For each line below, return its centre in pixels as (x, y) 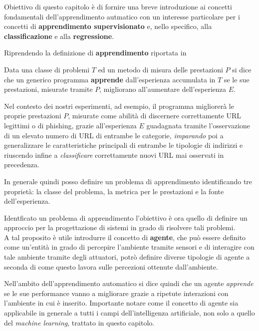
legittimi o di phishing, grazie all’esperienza (70, 125)
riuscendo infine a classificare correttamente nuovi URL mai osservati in (114, 155)
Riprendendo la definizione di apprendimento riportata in (95, 53)
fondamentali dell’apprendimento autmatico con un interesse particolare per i (122, 16)
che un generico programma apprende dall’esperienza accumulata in (110, 79)
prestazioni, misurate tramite (48, 89)
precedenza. (22, 165)
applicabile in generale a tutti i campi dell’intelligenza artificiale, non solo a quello (129, 313)
